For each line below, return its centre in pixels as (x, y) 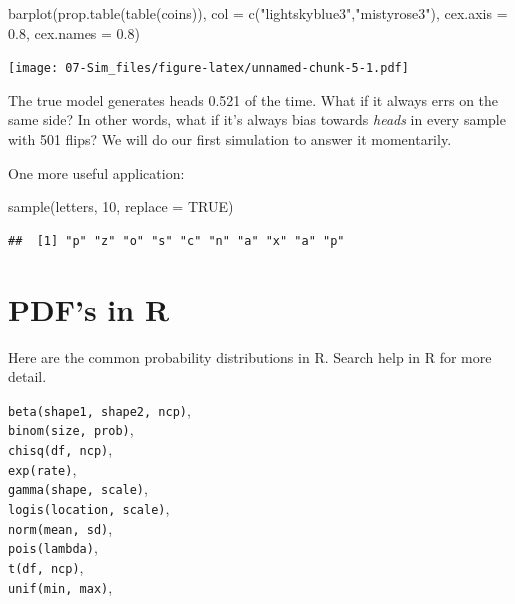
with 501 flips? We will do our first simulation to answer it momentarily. (230, 139)
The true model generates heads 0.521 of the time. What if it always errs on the (253, 99)
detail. (27, 376)
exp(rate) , (42, 468)
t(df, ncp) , (46, 566)
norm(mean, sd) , (60, 527)
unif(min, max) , (60, 586)
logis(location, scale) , (89, 508)
